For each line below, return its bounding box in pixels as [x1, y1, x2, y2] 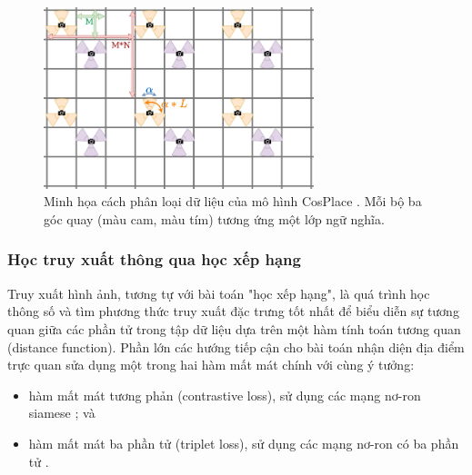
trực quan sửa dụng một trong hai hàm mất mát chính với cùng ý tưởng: [7, 355, 415, 374]
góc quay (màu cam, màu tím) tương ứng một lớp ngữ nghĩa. [44, 209, 385, 228]
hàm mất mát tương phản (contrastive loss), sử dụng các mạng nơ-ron [28, 385, 421, 404]
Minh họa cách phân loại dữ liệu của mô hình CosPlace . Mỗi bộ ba [44, 192, 422, 211]
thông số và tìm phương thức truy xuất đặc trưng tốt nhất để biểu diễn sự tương [7, 302, 459, 321]
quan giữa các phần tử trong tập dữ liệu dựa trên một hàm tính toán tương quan [7, 319, 461, 338]
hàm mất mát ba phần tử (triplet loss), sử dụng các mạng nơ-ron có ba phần [28, 433, 459, 452]
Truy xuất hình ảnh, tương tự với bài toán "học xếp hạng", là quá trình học [7, 283, 430, 302]
